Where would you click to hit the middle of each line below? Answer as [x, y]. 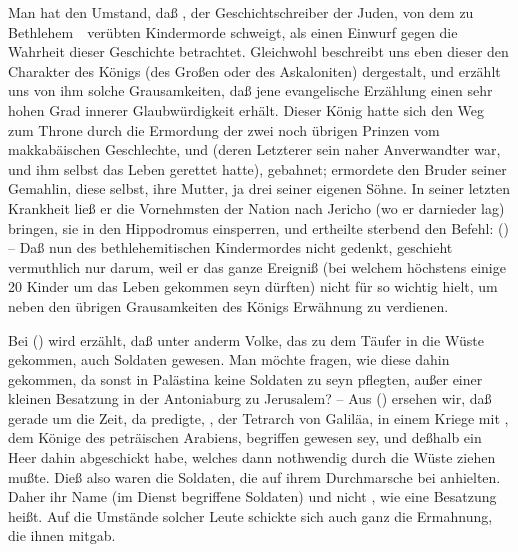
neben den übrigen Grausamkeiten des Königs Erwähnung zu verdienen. [228, 305]
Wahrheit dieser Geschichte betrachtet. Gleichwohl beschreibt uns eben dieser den [258, 51]
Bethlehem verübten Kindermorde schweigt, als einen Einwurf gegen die [233, 31]
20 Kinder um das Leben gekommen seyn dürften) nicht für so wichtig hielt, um [253, 286]
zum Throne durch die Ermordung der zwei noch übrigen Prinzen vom [224, 129]
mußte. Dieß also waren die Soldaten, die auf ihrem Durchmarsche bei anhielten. [254, 476]
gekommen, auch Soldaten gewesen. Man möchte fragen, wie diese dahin [229, 359]
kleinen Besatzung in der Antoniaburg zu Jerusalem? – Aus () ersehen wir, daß [250, 398]
